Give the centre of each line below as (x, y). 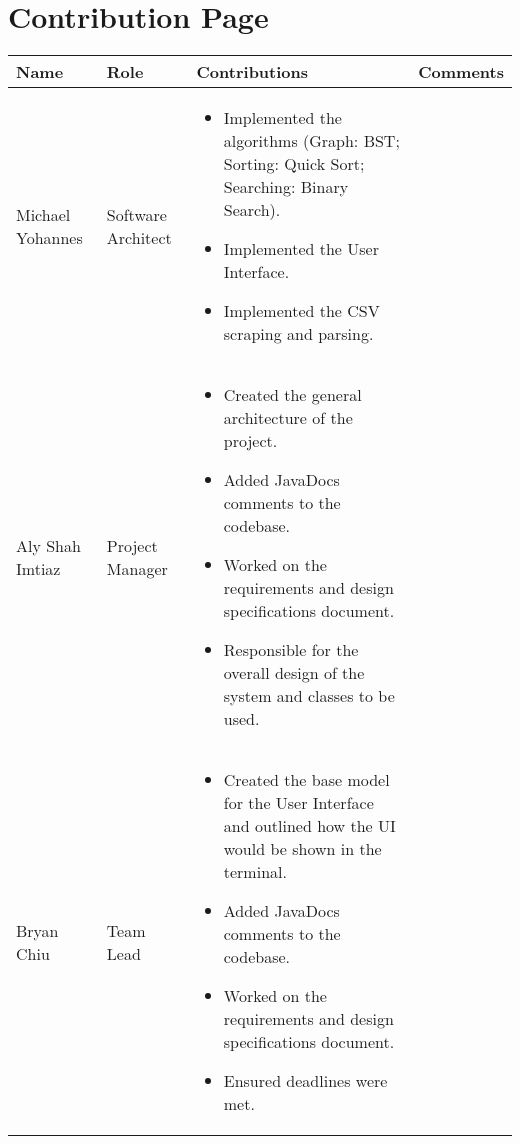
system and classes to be (309, 696)
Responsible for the (291, 650)
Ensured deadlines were (305, 1081)
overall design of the (294, 673)
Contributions (252, 72)
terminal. (255, 872)
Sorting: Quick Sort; (294, 164)
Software (136, 214)
